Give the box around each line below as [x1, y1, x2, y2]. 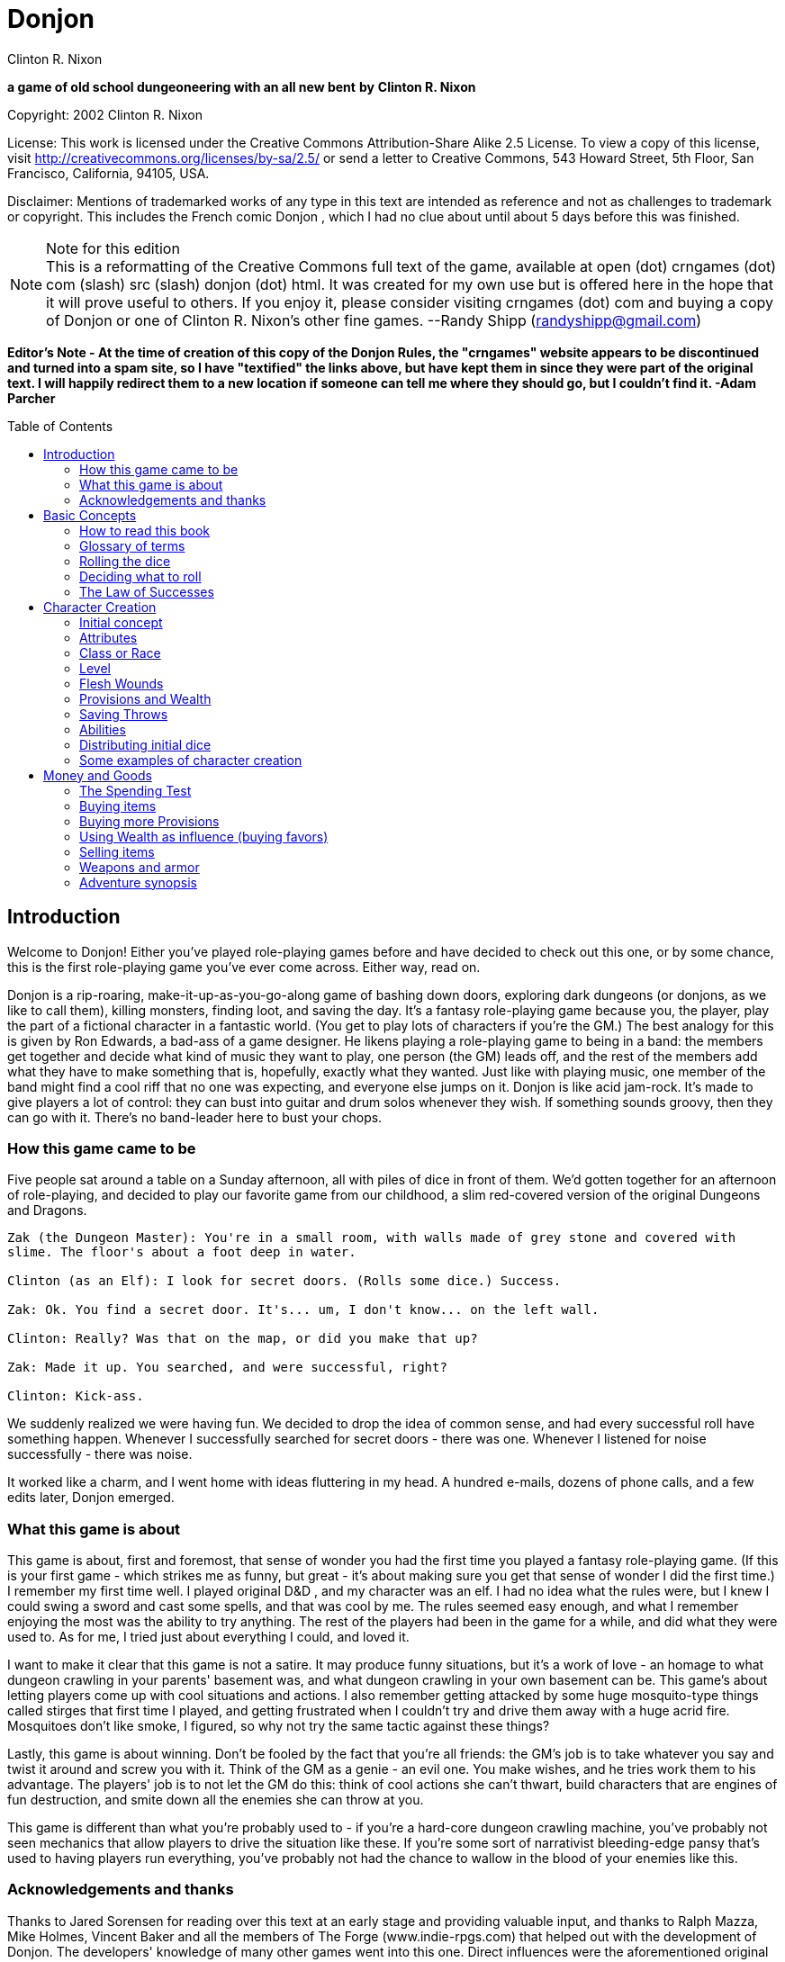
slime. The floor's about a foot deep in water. [7, 1245, 356, 1260]
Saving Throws [79, 706, 168, 722]
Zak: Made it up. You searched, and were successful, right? [7, 1360, 447, 1375]
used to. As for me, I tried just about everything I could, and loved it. [7, 1629, 410, 1645]
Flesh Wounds [79, 675, 164, 691]
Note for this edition [46, 238, 180, 257]
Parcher [7, 390, 56, 406]
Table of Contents [7, 418, 113, 434]
